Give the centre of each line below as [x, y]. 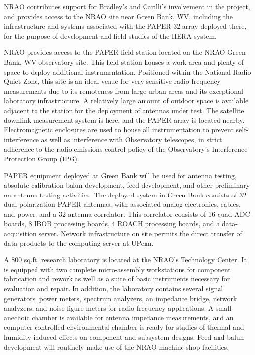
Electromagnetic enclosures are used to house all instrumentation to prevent [119, 130]
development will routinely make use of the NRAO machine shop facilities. [117, 346]
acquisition [20, 233]
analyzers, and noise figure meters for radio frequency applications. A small [118, 308]
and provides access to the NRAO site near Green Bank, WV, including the [119, 16]
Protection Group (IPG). [42, 158]
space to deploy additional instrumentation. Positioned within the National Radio [127, 71]
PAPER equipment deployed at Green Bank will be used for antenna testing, [120, 175]
